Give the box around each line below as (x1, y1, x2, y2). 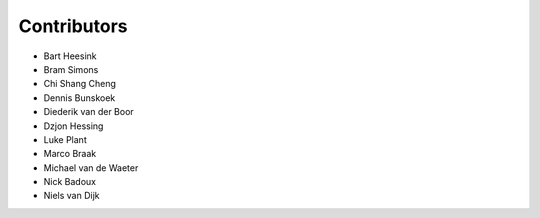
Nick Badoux (43, 176, 97, 188)
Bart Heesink (43, 50, 97, 62)
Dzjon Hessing (43, 120, 104, 132)
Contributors (18, 15, 129, 37)
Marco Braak (43, 148, 97, 160)
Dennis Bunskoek (43, 91, 116, 104)
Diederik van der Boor (43, 106, 134, 118)
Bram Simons (43, 63, 99, 75)
